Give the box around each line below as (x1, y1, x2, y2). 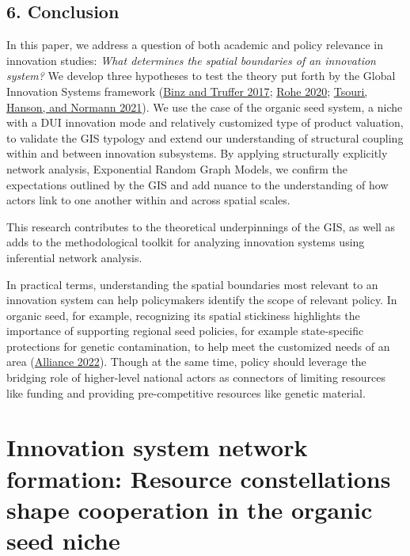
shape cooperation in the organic (6, 493, 373, 525)
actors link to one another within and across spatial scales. (6, 192, 290, 208)
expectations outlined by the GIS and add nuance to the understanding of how (6, 176, 389, 192)
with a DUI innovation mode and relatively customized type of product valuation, (6, 114, 404, 131)
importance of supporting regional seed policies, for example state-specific (6, 322, 364, 339)
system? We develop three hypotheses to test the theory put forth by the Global (6, 67, 396, 84)
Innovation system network (6, 431, 308, 463)
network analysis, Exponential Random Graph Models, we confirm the (6, 160, 347, 177)
